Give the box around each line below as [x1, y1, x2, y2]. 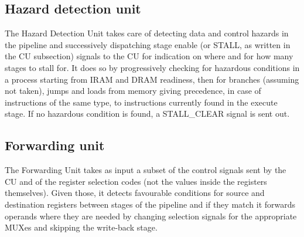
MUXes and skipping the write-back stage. [5, 221, 158, 233]
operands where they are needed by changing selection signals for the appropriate [5, 209, 297, 222]
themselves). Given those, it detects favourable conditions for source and [5, 187, 265, 199]
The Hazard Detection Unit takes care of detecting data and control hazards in [5, 27, 289, 39]
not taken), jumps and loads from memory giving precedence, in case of [5, 84, 261, 97]
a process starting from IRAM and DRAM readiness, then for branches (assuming [5, 73, 299, 85]
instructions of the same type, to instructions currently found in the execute [5, 96, 278, 108]
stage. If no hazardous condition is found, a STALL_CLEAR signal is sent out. [5, 107, 290, 120]
